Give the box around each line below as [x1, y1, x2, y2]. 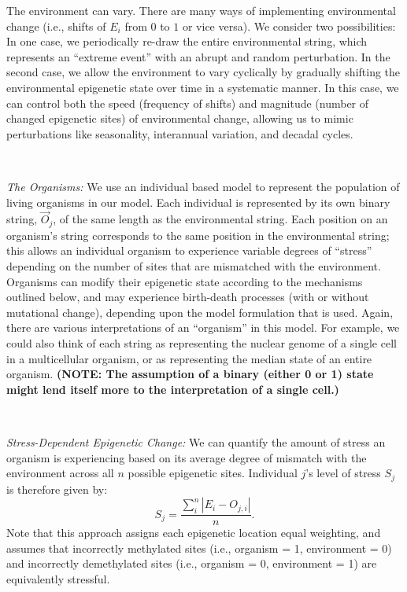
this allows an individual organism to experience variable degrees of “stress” [6, 242, 372, 259]
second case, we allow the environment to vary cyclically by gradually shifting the [6, 64, 401, 80]
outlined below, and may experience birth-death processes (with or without [6, 289, 369, 305]
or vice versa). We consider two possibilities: [182, 17, 396, 34]
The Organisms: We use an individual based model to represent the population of [6, 178, 400, 194]
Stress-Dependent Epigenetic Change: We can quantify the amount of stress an [6, 433, 386, 450]
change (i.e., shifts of [6, 17, 106, 34]
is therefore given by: [6, 480, 108, 497]
